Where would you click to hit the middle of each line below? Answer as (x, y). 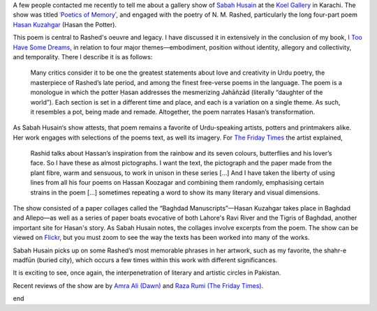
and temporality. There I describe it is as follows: (83, 56)
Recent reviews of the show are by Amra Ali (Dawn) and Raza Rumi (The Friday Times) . (138, 285)
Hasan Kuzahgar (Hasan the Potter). (65, 24)
